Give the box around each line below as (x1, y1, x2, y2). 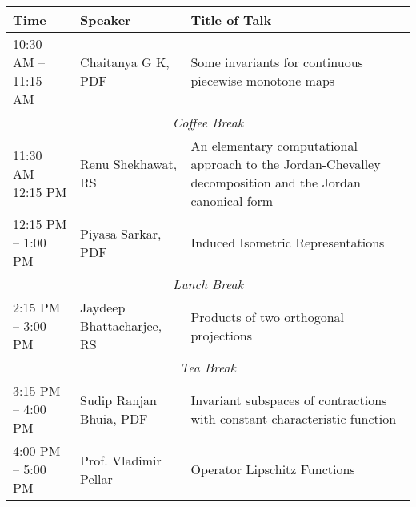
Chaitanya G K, (80, 53, 170, 71)
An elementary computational (190, 136, 358, 155)
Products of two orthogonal (190, 307, 344, 326)
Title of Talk (190, 10, 272, 29)
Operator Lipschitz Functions (190, 460, 355, 478)
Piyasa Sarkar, (80, 223, 162, 243)
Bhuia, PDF (80, 408, 148, 428)
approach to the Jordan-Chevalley (190, 155, 381, 173)
